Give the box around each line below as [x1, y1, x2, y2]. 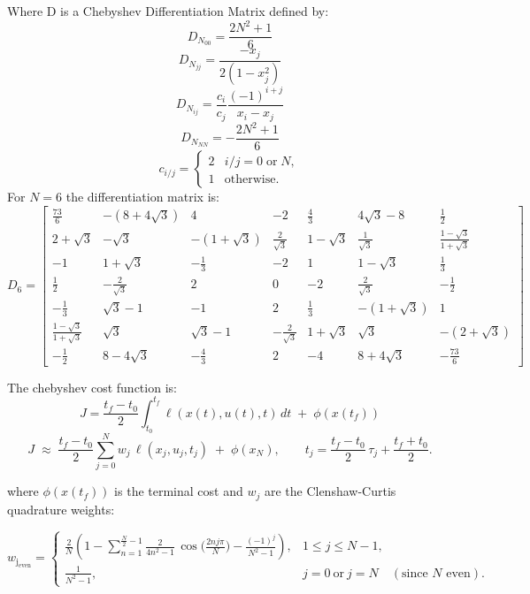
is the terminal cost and [114, 482, 243, 500]
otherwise [224, 173, 276, 187]
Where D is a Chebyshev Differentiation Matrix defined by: [7, 2, 329, 19]
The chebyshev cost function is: [7, 377, 177, 396]
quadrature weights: [7, 499, 115, 518]
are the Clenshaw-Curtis [264, 482, 396, 500]
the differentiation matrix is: [65, 187, 219, 206]
